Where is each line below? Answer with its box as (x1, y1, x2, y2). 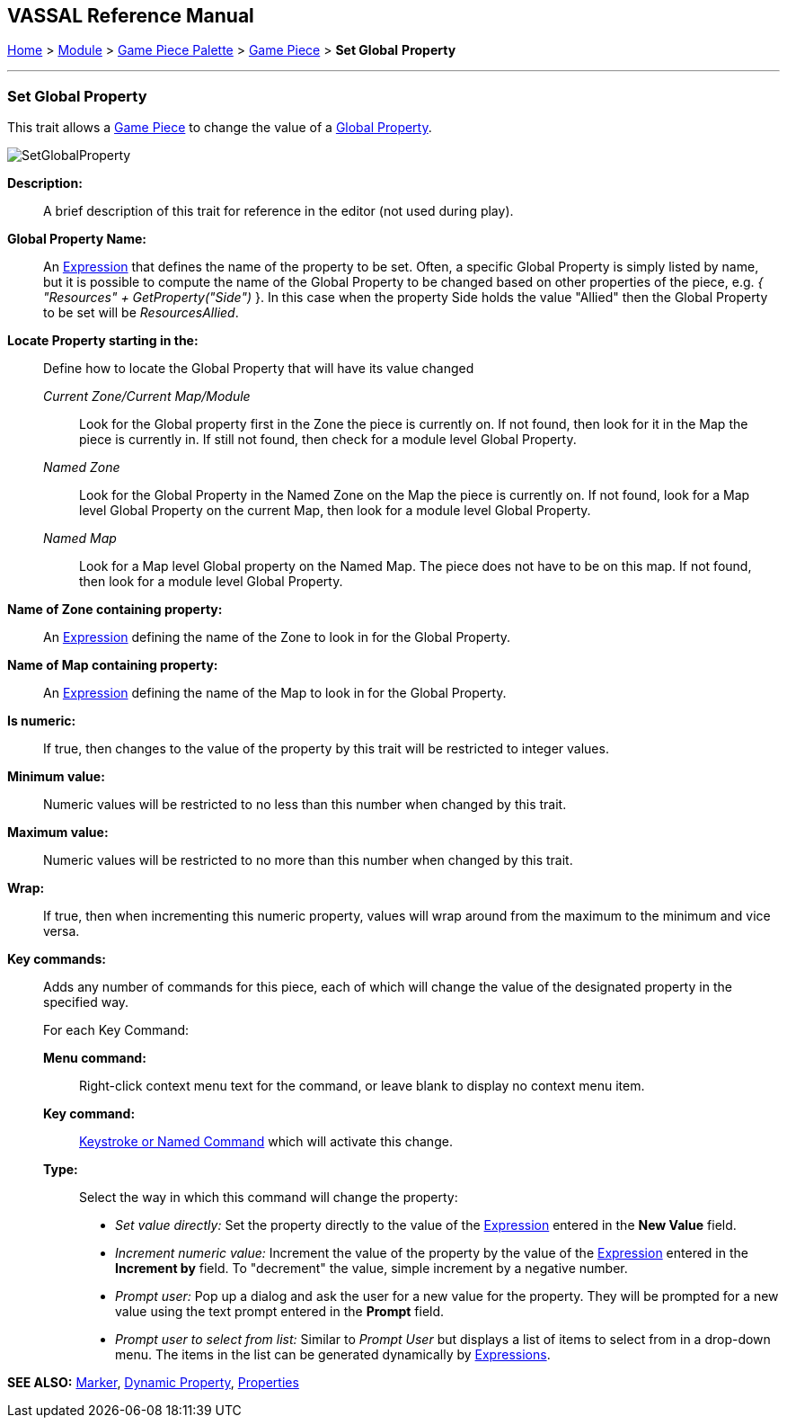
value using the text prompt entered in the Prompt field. (115, 1304, 445, 1320)
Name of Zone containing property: (7, 601, 223, 618)
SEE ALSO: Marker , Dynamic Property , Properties (7, 1375, 299, 1391)
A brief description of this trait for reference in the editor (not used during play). (43, 203, 514, 219)
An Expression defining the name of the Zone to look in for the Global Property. (43, 629, 511, 646)
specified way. (43, 994, 129, 1011)
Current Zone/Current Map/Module (43, 388, 251, 405)
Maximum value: (7, 824, 109, 841)
